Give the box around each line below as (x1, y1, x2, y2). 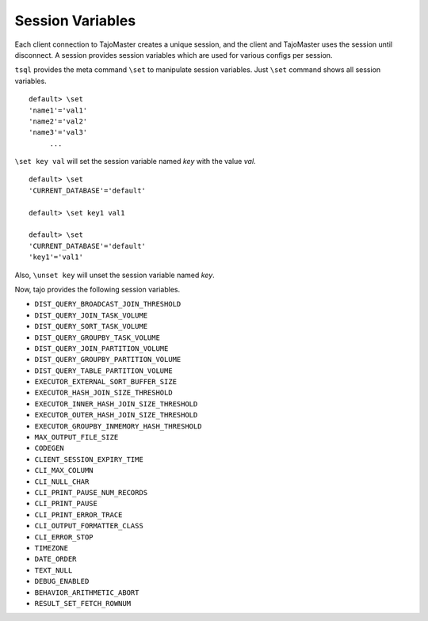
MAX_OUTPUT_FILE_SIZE (34, 432, 119, 442)
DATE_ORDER (34, 554, 77, 564)
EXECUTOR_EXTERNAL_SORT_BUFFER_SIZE (34, 377, 178, 387)
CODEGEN (34, 444, 65, 453)
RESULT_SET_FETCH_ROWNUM (34, 599, 131, 608)
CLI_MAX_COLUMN (34, 466, 94, 475)
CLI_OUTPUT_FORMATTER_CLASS (34, 521, 144, 531)
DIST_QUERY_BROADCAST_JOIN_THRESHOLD (34, 299, 182, 309)
